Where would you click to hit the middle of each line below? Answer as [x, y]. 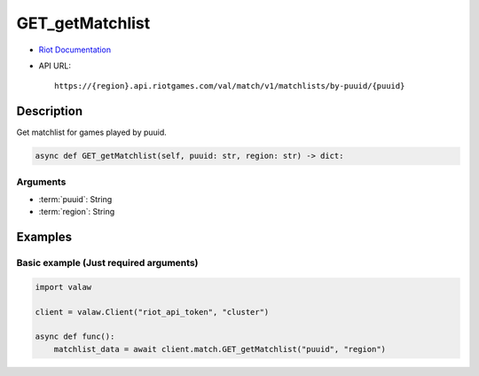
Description [50, 111]
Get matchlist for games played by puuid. [92, 132]
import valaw [63, 287]
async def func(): [75, 337]
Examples [44, 237]
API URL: [55, 66]
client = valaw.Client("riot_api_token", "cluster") [152, 312]
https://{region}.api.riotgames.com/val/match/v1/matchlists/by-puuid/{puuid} [230, 86]
